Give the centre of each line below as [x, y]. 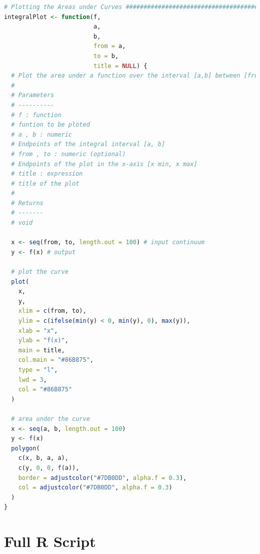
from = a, [109, 46]
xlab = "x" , [38, 331]
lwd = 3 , [32, 380]
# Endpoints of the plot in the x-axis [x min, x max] [104, 164]
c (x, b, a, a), [43, 458]
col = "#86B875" [45, 390]
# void [22, 223]
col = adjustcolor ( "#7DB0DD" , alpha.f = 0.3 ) [95, 488]
